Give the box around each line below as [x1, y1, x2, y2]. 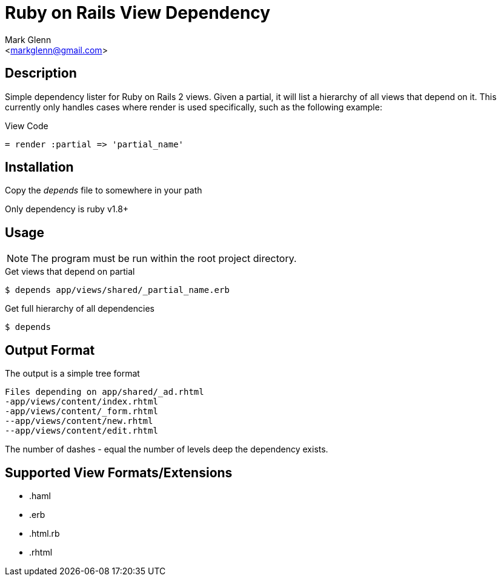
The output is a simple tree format [5, 368, 140, 379]
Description [5, 65, 77, 81]
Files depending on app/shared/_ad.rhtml [5, 387, 204, 397]
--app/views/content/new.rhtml [5, 416, 153, 426]
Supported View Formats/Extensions [5, 465, 233, 480]
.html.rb [29, 528, 60, 539]
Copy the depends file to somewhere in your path [5, 185, 202, 196]
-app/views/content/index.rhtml [5, 397, 158, 407]
